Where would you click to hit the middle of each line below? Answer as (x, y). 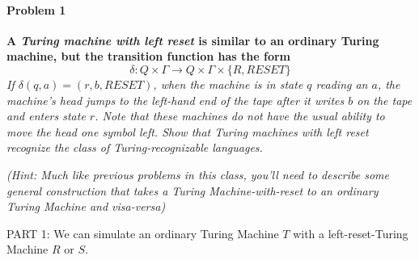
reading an (342, 84)
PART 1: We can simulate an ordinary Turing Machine (143, 233)
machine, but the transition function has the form (149, 56)
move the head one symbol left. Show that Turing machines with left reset (188, 131)
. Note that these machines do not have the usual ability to (240, 116)
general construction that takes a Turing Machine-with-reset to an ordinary (193, 190)
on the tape (385, 100)
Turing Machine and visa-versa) (86, 206)
